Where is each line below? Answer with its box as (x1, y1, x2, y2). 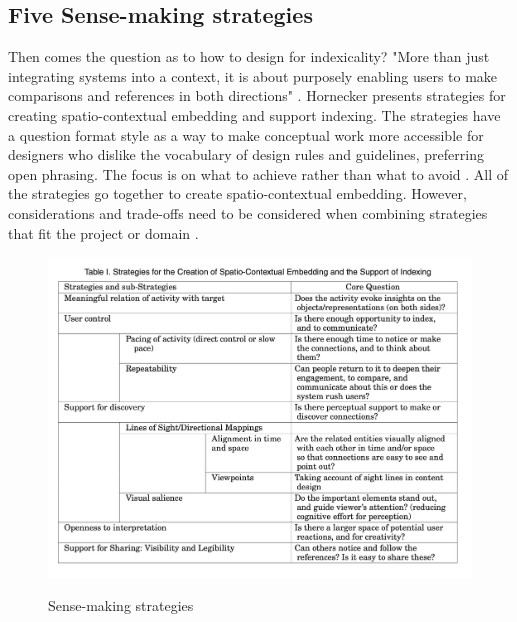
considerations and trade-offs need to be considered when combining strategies (8, 202, 488, 223)
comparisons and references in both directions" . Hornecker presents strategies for (8, 85, 506, 106)
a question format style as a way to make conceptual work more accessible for (8, 124, 484, 145)
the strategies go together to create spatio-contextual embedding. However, (8, 183, 467, 204)
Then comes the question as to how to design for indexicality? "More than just (8, 46, 490, 67)
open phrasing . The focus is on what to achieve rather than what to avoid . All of (8, 163, 509, 184)
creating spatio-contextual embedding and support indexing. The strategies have (8, 104, 501, 125)
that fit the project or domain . (8, 222, 199, 243)
